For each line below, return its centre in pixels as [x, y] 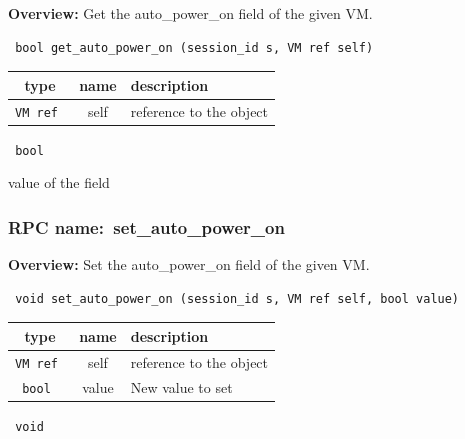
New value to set [181, 386]
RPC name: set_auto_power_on [146, 226]
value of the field [59, 182]
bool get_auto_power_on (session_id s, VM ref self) [194, 47]
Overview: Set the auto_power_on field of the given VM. [189, 264]
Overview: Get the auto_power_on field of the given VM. [190, 13]
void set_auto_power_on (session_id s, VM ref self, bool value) [237, 298]
